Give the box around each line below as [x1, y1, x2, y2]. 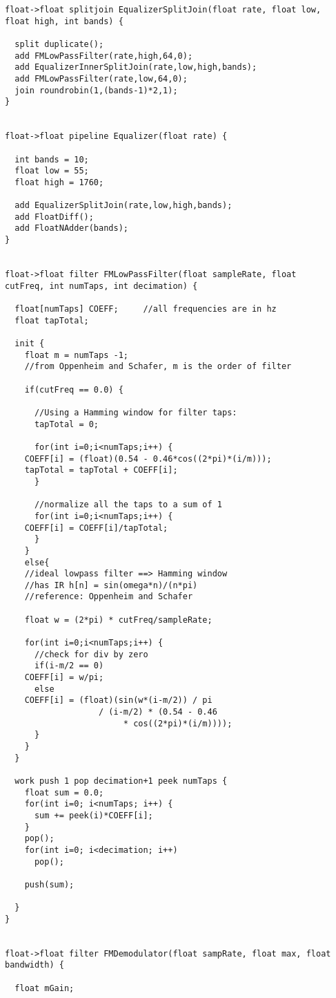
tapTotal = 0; [34, 419, 99, 429]
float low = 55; [14, 166, 89, 176]
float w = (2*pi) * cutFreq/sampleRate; [24, 614, 213, 625]
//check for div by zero [34, 649, 148, 659]
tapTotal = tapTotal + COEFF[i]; [24, 465, 178, 476]
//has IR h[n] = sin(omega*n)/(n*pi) [24, 580, 198, 590]
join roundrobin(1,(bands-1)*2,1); [14, 85, 178, 95]
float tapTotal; [14, 315, 89, 326]
